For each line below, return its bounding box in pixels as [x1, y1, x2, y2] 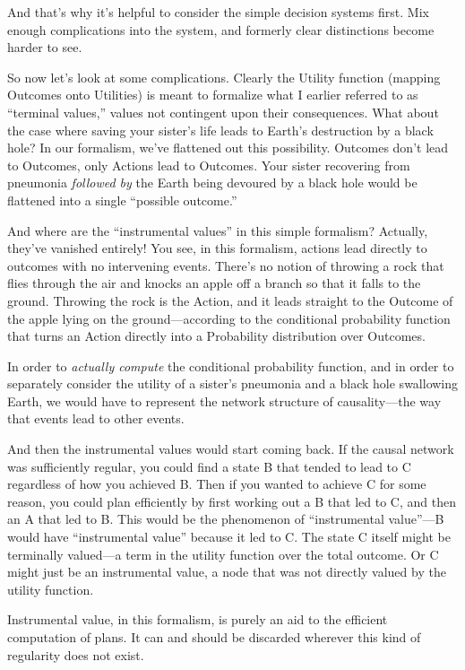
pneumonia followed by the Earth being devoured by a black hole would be [7, 173, 418, 192]
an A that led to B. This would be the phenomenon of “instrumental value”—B [7, 509, 444, 528]
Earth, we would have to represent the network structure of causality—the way [7, 391, 442, 410]
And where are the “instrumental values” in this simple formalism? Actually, [7, 221, 428, 239]
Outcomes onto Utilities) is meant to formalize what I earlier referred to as [7, 85, 418, 104]
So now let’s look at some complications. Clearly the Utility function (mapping [7, 67, 441, 86]
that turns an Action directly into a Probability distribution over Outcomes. [7, 326, 426, 345]
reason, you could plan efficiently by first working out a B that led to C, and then [7, 492, 456, 510]
